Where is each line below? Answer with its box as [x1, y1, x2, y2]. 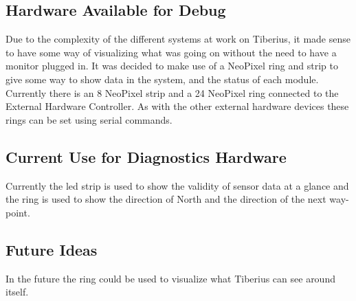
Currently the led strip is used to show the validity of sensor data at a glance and [5, 178, 349, 192]
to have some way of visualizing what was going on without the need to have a [5, 45, 337, 59]
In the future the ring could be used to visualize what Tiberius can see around [5, 271, 335, 285]
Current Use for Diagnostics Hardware [5, 146, 287, 167]
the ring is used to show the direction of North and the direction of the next [5, 192, 326, 206]
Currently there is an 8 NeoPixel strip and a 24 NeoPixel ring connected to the [5, 85, 339, 100]
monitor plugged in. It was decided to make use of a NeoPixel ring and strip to [5, 58, 338, 73]
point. [5, 205, 30, 219]
